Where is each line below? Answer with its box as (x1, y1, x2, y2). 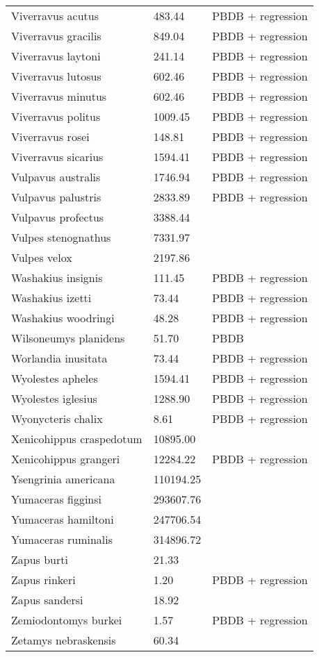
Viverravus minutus (11, 88, 107, 104)
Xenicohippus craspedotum (11, 431, 142, 447)
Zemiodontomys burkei (11, 612, 122, 628)
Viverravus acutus (11, 8, 99, 24)
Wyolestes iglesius (11, 390, 97, 406)
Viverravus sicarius (11, 149, 104, 165)
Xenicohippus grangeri (11, 451, 120, 467)
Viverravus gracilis (11, 28, 101, 44)
